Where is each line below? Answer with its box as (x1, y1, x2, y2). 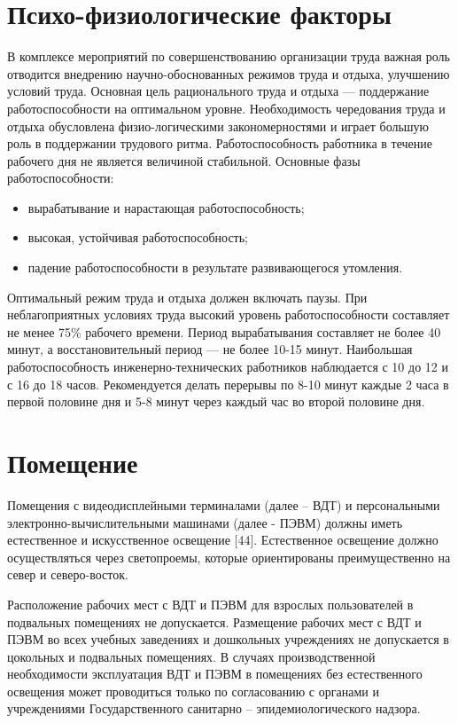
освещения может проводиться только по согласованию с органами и (7, 681, 379, 700)
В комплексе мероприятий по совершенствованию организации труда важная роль (7, 47, 450, 66)
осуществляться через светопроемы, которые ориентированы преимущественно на (7, 547, 451, 566)
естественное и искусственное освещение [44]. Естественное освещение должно (7, 530, 439, 549)
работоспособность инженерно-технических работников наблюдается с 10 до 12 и (7, 358, 448, 376)
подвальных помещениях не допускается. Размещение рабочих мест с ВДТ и (7, 612, 422, 631)
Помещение (7, 444, 138, 480)
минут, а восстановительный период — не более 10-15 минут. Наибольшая (7, 340, 413, 358)
